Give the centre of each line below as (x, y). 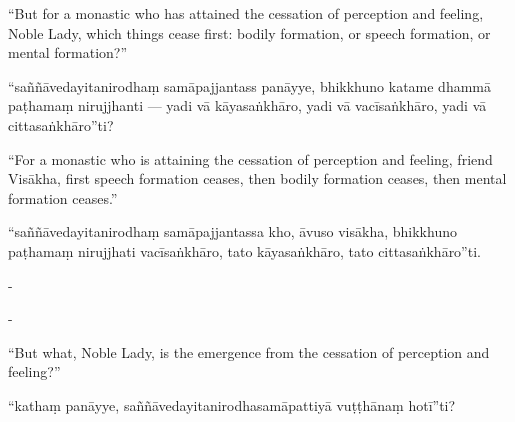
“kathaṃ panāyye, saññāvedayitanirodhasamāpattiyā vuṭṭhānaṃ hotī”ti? (232, 404)
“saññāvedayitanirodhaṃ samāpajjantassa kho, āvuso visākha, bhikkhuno (232, 231)
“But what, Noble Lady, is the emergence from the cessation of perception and (249, 351)
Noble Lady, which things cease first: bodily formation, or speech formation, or (249, 32)
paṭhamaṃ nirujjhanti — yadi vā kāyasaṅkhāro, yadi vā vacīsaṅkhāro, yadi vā (247, 105)
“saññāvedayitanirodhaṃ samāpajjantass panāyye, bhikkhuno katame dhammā (250, 85)
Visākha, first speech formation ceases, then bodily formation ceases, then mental (257, 178)
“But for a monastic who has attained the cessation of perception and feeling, (246, 13)
